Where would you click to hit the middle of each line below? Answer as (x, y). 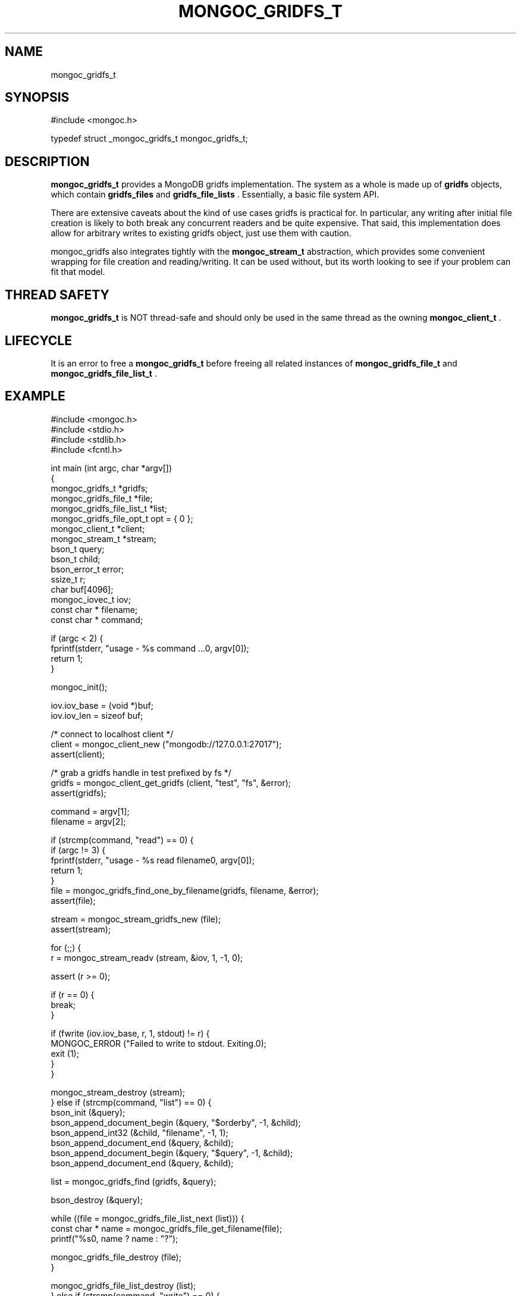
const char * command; (97, 619)
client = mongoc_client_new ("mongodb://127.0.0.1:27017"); (166, 744)
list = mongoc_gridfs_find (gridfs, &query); (134, 1181)
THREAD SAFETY (57, 295)
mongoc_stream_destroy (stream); (118, 1092)
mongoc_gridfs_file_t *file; (102, 498)
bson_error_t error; (87, 569)
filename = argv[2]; (88, 821)
